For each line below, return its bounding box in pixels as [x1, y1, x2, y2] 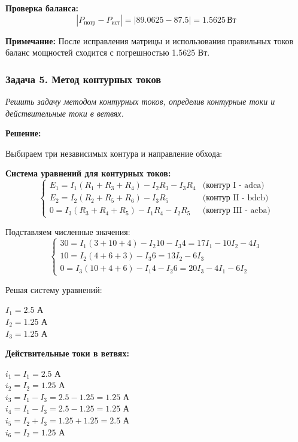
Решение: [5, 127, 41, 139]
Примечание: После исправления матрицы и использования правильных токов [5, 34, 294, 47]
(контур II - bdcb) [202, 194, 269, 203]
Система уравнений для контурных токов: [5, 167, 171, 179]
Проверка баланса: [5, 2, 78, 14]
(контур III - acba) [202, 206, 270, 215]
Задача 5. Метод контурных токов [5, 71, 162, 86]
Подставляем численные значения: [5, 225, 130, 237]
